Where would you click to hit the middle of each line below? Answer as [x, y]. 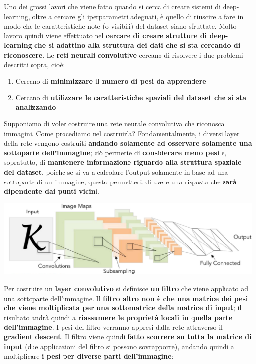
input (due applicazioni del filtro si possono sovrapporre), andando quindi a [119, 346]
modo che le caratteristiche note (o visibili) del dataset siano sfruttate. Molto [120, 26]
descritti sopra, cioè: [34, 64]
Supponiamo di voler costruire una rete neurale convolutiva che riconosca [114, 123]
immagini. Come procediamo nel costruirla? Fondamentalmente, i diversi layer [122, 133]
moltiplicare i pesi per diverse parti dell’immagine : [89, 356]
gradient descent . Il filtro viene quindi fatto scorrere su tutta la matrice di [128, 336]
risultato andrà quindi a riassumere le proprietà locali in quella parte [118, 317]
